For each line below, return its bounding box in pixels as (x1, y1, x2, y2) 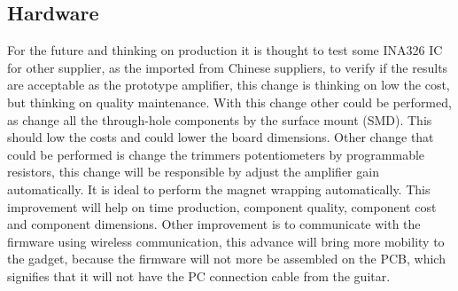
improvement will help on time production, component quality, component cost (7, 197, 437, 216)
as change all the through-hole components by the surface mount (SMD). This (7, 110, 432, 129)
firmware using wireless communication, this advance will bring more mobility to (7, 232, 445, 250)
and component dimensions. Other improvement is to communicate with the (7, 215, 421, 233)
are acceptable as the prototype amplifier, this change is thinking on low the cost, (7, 75, 450, 94)
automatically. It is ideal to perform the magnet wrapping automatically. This (7, 179, 431, 198)
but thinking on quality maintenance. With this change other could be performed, (7, 92, 452, 111)
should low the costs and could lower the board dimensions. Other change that (7, 128, 434, 146)
